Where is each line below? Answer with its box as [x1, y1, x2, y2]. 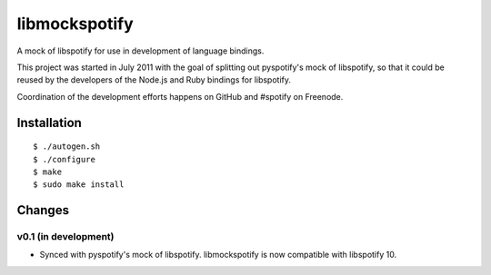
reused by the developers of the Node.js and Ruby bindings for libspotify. [16, 74, 291, 85]
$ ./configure [33, 154, 95, 164]
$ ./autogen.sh [33, 142, 101, 152]
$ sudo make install [33, 180, 125, 190]
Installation [16, 114, 82, 131]
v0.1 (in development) [16, 231, 115, 243]
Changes [16, 202, 70, 218]
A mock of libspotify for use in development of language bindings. [16, 45, 265, 56]
